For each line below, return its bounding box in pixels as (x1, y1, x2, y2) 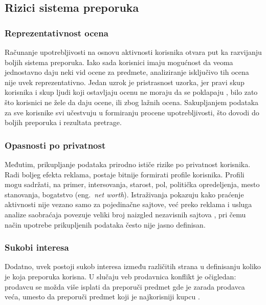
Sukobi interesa (5, 241, 69, 254)
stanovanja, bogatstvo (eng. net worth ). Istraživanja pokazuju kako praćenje (5, 189, 244, 199)
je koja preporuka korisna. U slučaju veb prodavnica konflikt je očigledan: (5, 271, 236, 281)
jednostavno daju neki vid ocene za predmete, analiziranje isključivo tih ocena (5, 67, 249, 77)
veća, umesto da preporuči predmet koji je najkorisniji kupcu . (5, 291, 200, 302)
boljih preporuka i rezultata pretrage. (5, 117, 122, 128)
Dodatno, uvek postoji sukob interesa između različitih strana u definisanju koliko (5, 261, 261, 272)
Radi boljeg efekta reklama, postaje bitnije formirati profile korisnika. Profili (5, 169, 245, 179)
